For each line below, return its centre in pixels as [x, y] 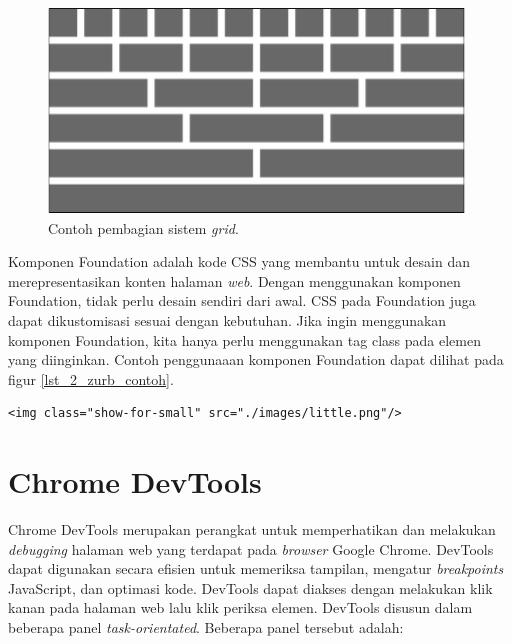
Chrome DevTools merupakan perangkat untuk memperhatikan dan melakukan [252, 529]
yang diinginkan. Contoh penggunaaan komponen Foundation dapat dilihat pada [256, 359]
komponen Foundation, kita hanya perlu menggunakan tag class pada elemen [244, 339]
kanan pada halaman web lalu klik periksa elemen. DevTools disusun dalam [240, 607]
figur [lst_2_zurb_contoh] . [91, 378]
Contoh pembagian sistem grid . [143, 227]
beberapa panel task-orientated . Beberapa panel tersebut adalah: [206, 627]
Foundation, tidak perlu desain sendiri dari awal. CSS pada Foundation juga [242, 300]
